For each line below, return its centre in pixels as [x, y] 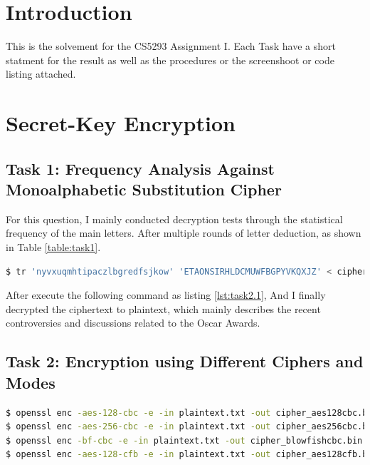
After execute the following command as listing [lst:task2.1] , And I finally [166, 295]
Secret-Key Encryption [121, 123]
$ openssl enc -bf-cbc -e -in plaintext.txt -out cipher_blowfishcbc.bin [184, 440]
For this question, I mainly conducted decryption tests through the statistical [174, 219]
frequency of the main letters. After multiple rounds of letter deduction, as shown [184, 233]
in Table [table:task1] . [53, 247]
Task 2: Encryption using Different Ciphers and [185, 361]
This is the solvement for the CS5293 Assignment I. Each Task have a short [171, 46]
